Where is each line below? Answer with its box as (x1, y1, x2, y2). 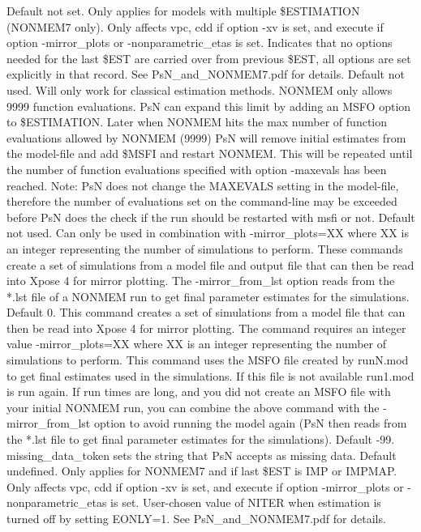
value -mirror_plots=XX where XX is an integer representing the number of (6, 335, 386, 352)
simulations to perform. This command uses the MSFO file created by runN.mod (6, 351, 409, 368)
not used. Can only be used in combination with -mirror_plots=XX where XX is (6, 224, 409, 241)
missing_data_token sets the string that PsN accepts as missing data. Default (6, 446, 397, 463)
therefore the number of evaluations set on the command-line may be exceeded (6, 193, 397, 210)
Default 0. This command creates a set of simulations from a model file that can (6, 304, 406, 321)
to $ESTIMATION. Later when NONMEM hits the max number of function (6, 113, 387, 130)
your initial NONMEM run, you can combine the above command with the (6, 398, 380, 415)
